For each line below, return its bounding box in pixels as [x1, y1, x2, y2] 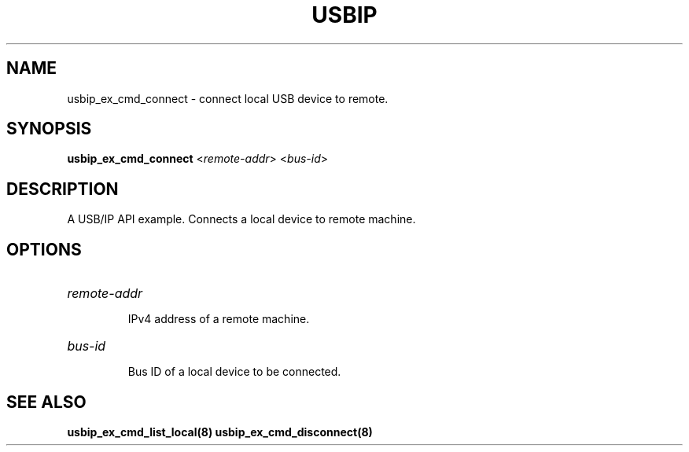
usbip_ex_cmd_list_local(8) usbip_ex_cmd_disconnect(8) [67, 424, 373, 439]
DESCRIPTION [6, 178, 119, 199]
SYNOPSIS [6, 119, 92, 139]
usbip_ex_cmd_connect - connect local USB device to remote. [67, 91, 389, 105]
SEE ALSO [6, 391, 87, 412]
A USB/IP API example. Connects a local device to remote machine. [67, 212, 416, 226]
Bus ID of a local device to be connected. [127, 365, 341, 379]
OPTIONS [6, 239, 82, 259]
